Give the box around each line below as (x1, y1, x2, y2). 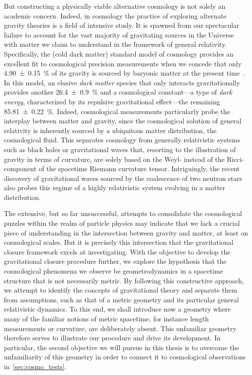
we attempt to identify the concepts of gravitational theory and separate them (4, 285, 237, 295)
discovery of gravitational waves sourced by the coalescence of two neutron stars (4, 173, 242, 183)
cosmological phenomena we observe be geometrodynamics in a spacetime (4, 266, 223, 276)
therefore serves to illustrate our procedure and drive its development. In (4, 333, 221, 343)
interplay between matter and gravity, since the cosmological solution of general (4, 116, 242, 126)
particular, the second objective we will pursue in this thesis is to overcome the (4, 342, 239, 352)
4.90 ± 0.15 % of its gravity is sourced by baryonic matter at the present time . (4, 68, 245, 78)
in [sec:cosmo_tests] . (4, 361, 67, 371)
